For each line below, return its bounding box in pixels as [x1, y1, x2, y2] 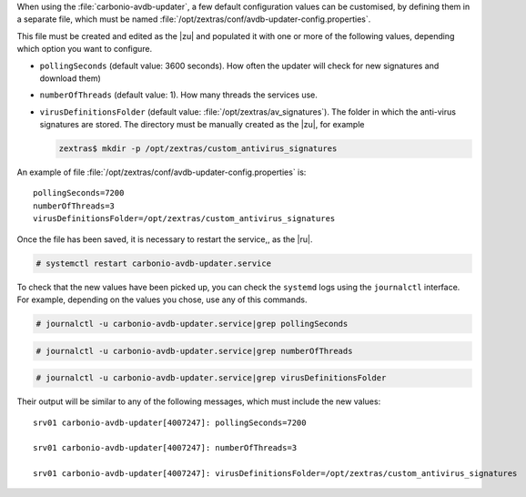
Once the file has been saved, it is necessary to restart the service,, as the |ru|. [16, 233, 313, 245]
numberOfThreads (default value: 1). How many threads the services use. [39, 89, 319, 100]
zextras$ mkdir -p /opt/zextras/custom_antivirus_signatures [58, 144, 338, 154]
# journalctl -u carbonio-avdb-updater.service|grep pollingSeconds [35, 319, 349, 329]
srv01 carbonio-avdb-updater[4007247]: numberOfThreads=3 [33, 442, 298, 453]
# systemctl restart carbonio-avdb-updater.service [35, 258, 272, 269]
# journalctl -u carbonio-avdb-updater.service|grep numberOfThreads [35, 346, 353, 356]
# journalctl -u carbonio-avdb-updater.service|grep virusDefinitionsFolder [35, 373, 387, 383]
